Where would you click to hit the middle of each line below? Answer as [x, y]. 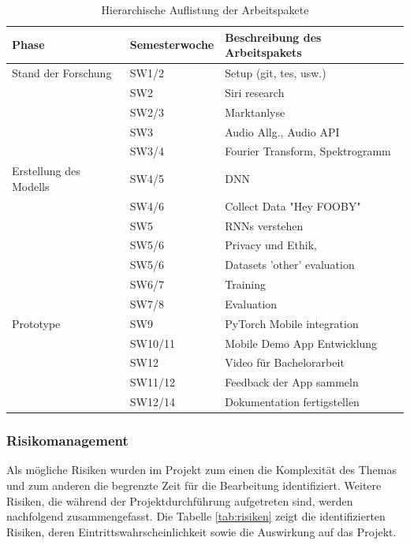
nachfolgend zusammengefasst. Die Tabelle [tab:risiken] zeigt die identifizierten [196, 516]
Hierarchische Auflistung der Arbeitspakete [205, 9]
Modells [31, 186]
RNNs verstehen [264, 225]
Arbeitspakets [263, 52]
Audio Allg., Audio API [282, 131]
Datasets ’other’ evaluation [290, 265]
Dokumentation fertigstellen [292, 402]
